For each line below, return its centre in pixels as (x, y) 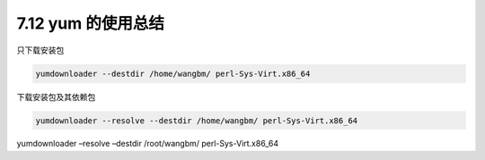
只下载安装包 (40, 50)
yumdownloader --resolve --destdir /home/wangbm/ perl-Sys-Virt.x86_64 (197, 120)
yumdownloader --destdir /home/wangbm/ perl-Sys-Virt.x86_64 (173, 73)
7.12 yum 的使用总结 (91, 23)
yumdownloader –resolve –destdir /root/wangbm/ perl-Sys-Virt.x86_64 (147, 144)
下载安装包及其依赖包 (56, 97)
